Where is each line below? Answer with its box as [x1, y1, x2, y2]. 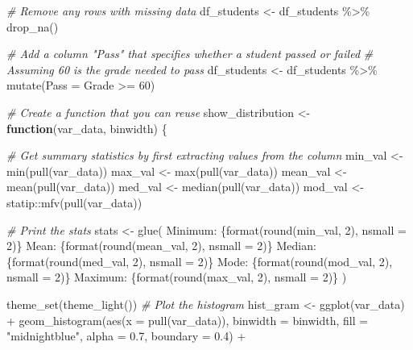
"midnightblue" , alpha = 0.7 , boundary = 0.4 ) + [6, 327, 246, 344]
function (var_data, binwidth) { [6, 119, 167, 136]
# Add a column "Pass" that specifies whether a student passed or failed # [6, 45, 374, 62]
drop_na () [6, 18, 59, 35]
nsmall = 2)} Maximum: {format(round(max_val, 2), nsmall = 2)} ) [6, 269, 347, 285]
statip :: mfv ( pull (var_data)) [6, 194, 142, 210]
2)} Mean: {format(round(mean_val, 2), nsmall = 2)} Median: [6, 237, 316, 254]
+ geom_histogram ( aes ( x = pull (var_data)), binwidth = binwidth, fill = [6, 311, 369, 328]
